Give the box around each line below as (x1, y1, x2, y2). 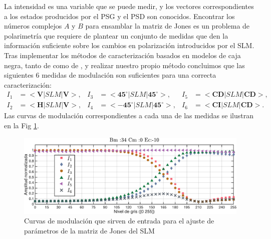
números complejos (4, 21, 62, 31)
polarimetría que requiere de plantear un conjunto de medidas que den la (4, 30, 228, 41)
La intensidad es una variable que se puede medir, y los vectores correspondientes (4, 1, 254, 11)
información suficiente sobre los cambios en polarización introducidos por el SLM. (4, 40, 254, 51)
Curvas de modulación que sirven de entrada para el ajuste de (24, 215, 214, 226)
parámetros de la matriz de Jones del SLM (24, 225, 155, 235)
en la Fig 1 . (4, 120, 39, 130)
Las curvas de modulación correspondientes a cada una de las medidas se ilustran (4, 110, 253, 121)
